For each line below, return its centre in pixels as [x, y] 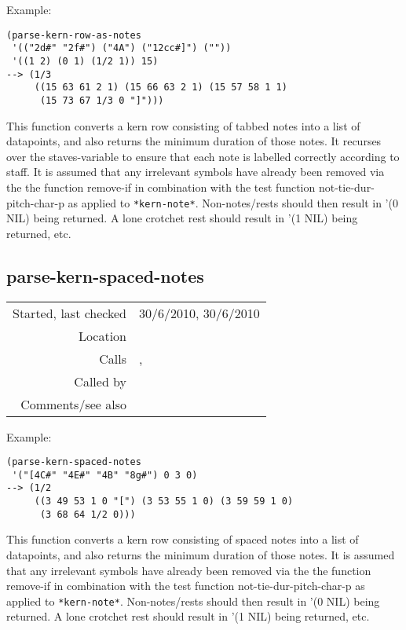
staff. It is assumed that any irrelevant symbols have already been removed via [196, 172]
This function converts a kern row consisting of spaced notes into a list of [183, 539]
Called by [101, 381]
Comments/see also [74, 404]
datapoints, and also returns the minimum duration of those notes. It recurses [194, 141]
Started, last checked [70, 313]
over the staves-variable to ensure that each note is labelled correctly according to [203, 156]
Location [102, 335]
